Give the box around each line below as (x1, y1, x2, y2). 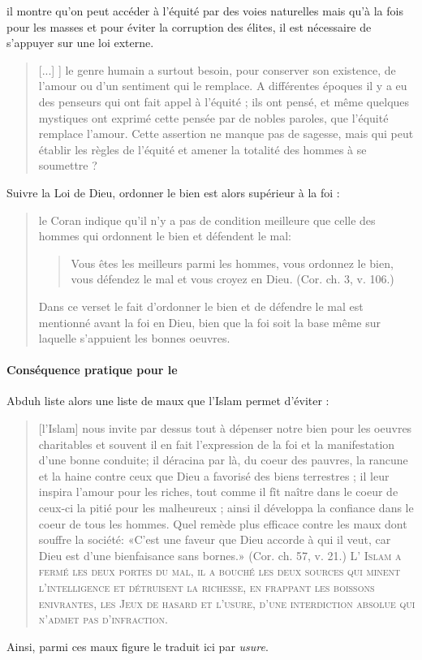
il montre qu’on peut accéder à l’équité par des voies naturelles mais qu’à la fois (6, 2, 403, 19)
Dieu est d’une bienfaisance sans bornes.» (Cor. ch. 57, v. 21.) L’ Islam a (38, 546, 402, 563)
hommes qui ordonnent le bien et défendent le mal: (38, 227, 292, 244)
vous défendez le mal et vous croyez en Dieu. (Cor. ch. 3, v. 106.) (71, 270, 394, 287)
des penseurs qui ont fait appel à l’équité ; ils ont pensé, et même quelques (38, 93, 410, 110)
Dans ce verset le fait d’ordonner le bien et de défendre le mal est (38, 297, 364, 314)
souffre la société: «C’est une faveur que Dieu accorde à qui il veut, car (38, 531, 391, 548)
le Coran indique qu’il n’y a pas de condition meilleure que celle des (38, 211, 376, 228)
